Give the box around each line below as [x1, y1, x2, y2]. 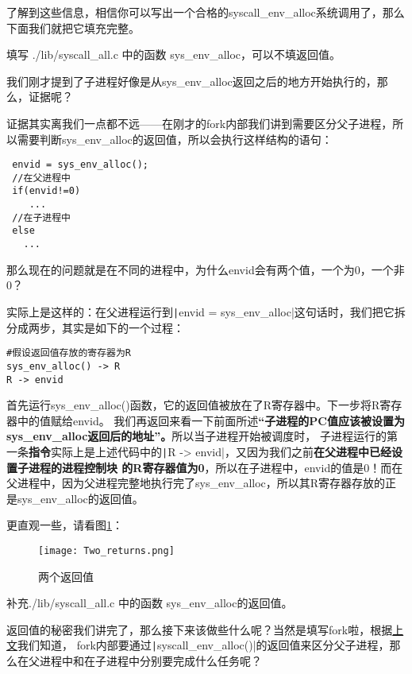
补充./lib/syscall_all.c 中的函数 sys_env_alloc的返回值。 [6, 595, 293, 611]
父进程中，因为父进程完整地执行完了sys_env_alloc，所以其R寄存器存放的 [6, 475, 386, 491]
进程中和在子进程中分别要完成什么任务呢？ [39, 653, 262, 669]
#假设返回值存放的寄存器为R [6, 347, 132, 359]
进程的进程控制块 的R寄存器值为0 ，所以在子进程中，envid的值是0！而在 [28, 459, 403, 475]
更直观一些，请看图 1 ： [6, 517, 123, 533]
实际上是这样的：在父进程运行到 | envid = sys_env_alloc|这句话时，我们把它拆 [6, 303, 406, 320]
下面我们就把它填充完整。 [6, 19, 140, 36]
